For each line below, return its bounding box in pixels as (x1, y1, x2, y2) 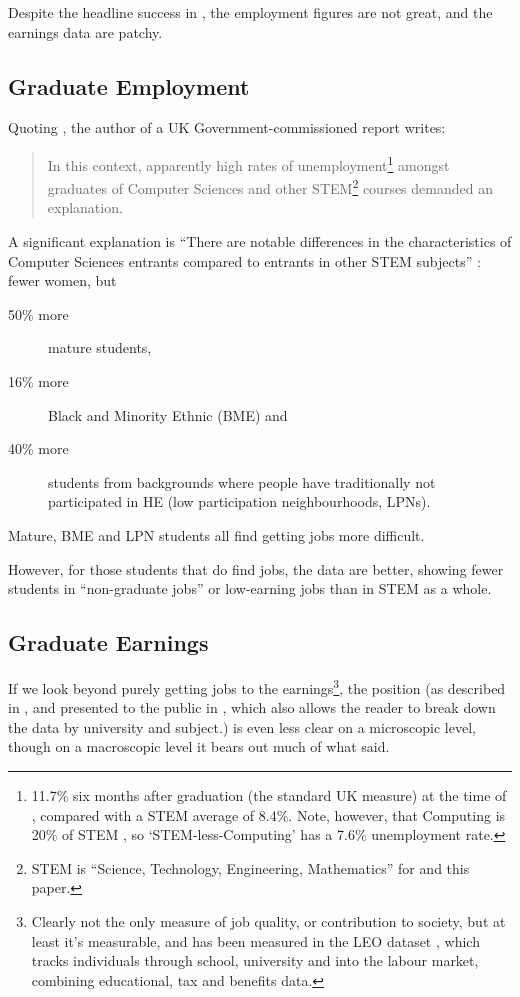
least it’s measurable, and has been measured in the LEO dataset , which (31, 930, 480, 951)
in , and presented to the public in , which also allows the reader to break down (8, 697, 496, 718)
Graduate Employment (8, 70, 250, 101)
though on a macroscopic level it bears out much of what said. (8, 736, 390, 757)
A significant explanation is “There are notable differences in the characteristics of (8, 231, 512, 252)
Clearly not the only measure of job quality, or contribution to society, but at (31, 911, 506, 931)
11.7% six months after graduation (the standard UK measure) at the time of (31, 785, 507, 806)
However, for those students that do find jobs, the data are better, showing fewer (8, 558, 504, 579)
